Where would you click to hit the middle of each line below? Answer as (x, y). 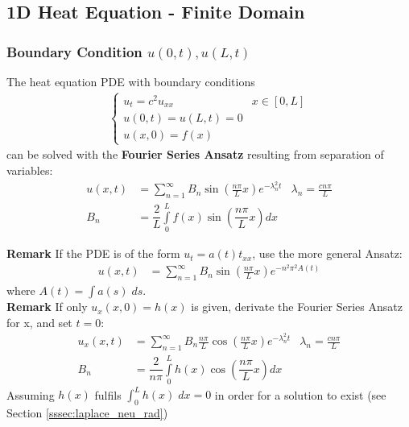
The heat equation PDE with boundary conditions (131, 81)
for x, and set (39, 322)
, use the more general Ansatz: (327, 253)
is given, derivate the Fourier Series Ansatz (297, 307)
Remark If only (47, 307)
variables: (30, 170)
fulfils (108, 394)
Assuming (31, 394)
